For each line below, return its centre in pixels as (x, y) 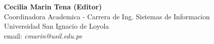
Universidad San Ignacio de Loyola (57, 26)
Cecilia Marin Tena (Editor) (53, 6)
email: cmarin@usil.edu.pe (43, 35)
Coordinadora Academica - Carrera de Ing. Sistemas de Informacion (107, 16)
